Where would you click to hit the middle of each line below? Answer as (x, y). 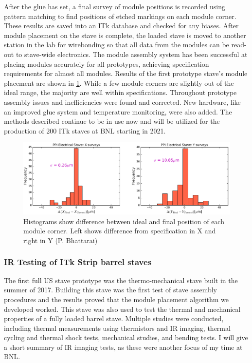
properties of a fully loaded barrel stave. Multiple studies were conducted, (114, 318)
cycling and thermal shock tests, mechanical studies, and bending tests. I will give (126, 337)
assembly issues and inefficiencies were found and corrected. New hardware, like (122, 102)
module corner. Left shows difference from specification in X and (120, 231)
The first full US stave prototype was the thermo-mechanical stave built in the (121, 280)
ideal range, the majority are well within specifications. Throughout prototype (120, 92)
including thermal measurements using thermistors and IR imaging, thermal (117, 328)
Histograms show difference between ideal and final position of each (124, 221)
